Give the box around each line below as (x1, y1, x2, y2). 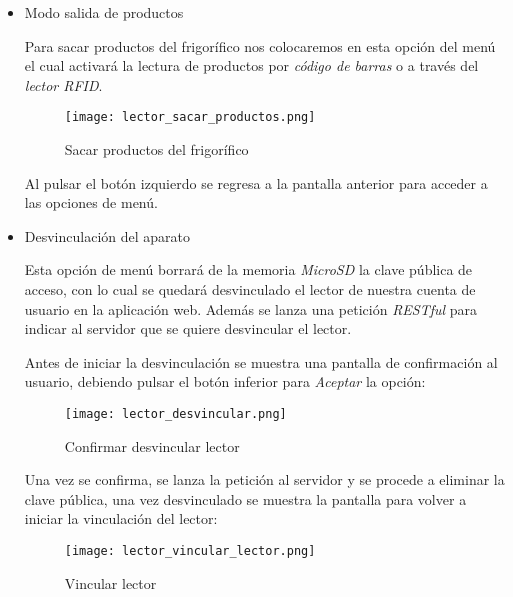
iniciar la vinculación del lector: (24, 508, 218, 529)
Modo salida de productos (24, 2, 184, 22)
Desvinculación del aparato (24, 225, 191, 246)
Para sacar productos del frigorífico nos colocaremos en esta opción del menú (24, 35, 496, 56)
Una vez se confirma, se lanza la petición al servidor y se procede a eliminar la (24, 469, 505, 490)
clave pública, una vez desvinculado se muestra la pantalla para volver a (24, 488, 467, 509)
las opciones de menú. (24, 192, 158, 213)
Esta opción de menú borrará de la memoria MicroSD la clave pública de (24, 259, 473, 280)
